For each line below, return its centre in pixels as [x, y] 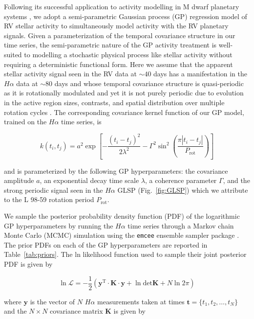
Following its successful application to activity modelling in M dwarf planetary [122, 6]
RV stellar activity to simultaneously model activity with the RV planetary [116, 26]
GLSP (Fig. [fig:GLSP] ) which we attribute [183, 190]
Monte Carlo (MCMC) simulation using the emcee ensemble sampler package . [122, 235]
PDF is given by [28, 264]
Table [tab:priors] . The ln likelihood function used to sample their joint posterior [125, 254]
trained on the [25, 122]
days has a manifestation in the [201, 74]
